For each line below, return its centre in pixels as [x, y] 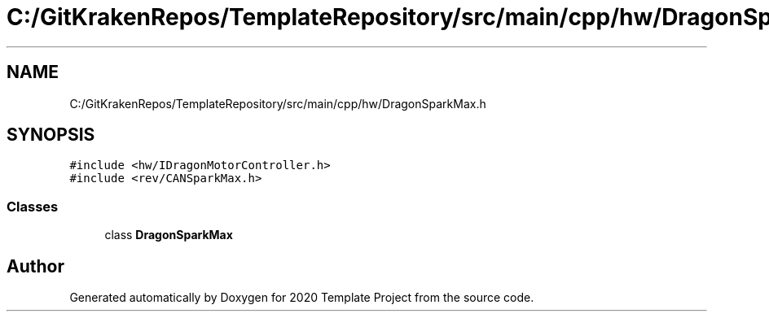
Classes [33, 206]
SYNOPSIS [51, 135]
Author [35, 266]
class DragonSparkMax [169, 235]
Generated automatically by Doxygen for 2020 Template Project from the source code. [302, 298]
